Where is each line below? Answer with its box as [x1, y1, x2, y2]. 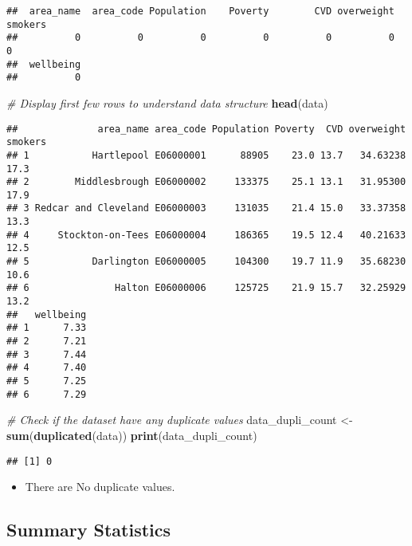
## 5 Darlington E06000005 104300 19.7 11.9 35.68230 [6, 256, 406, 268]
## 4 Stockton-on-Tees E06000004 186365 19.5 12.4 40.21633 [6, 229, 406, 241]
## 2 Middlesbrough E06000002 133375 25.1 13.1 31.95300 [6, 176, 406, 188]
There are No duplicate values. [25, 478, 175, 495]
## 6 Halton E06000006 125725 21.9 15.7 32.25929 [6, 282, 406, 294]
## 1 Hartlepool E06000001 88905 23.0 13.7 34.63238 [6, 149, 406, 161]
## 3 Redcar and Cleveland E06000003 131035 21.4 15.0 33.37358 [6, 202, 406, 214]
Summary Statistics [6, 517, 171, 542]
